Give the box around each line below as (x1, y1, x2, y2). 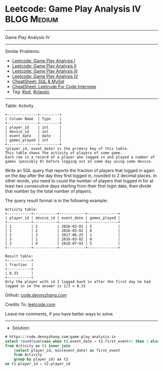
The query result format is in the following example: (5, 197, 108, 203)
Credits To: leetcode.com (5, 301, 56, 307)
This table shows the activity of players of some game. (5, 150, 123, 155)
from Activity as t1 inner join (5, 343, 70, 348)
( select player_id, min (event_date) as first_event (14, 348, 120, 353)
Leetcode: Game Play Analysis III (12, 68, 78, 74)
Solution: (12, 325, 30, 331)
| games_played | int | (5, 138, 62, 142)
